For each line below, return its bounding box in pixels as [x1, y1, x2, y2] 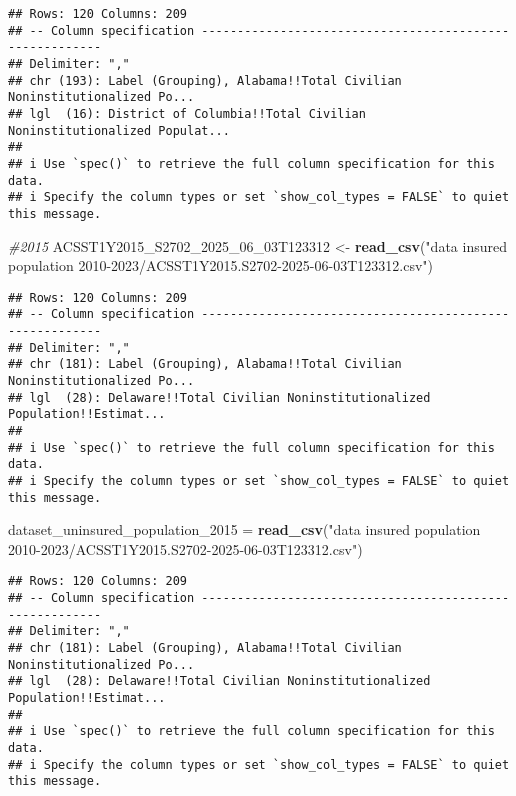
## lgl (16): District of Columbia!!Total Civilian [8, 106, 366, 121]
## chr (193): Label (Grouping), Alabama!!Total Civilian [8, 73, 402, 88]
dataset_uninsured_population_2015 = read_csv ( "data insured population [8, 519, 481, 540]
